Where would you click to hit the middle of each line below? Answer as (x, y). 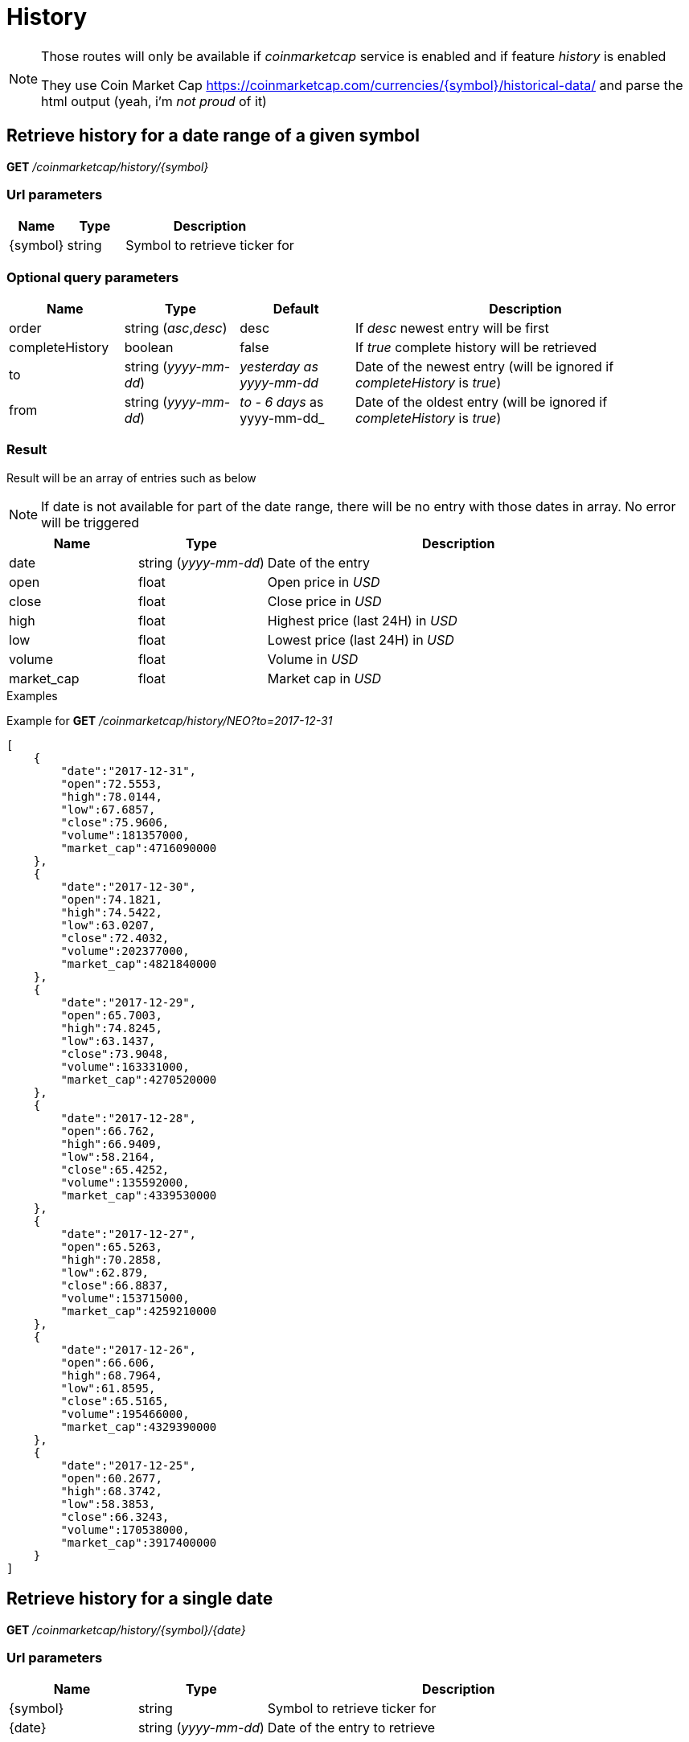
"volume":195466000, (125, 1414)
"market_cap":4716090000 (139, 848)
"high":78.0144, (111, 796)
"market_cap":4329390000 (139, 1426)
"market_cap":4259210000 (139, 1311)
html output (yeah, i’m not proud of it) (154, 101)
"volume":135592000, (125, 1182)
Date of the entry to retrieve (351, 1728)
